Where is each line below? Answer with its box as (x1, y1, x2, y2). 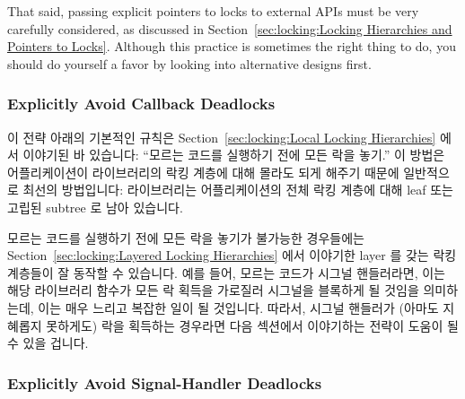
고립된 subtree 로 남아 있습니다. (7, 197, 183, 216)
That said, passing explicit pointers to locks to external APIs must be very (7, 2, 419, 20)
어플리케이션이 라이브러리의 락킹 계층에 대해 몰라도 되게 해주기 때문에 (7, 162, 399, 181)
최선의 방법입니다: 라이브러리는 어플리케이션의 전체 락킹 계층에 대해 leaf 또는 (22, 180, 453, 199)
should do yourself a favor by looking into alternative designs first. (7, 54, 372, 73)
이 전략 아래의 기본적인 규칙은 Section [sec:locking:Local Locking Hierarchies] (7, 127, 436, 146)
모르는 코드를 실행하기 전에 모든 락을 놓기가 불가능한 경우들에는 (7, 228, 364, 247)
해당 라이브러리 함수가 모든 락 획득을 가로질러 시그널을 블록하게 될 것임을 (7, 281, 419, 299)
